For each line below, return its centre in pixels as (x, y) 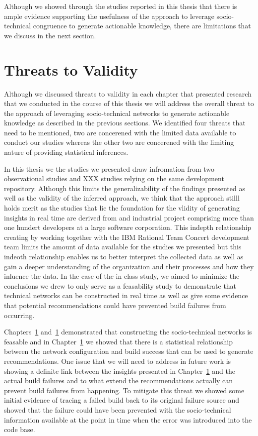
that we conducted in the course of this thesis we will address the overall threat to (129, 103)
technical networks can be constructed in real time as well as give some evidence (126, 295)
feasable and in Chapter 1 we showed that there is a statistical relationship (119, 341)
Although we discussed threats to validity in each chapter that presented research (128, 93)
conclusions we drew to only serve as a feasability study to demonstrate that (120, 285)
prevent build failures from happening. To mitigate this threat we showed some (124, 390)
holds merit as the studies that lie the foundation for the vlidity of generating (122, 208)
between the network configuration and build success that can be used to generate (129, 351)
